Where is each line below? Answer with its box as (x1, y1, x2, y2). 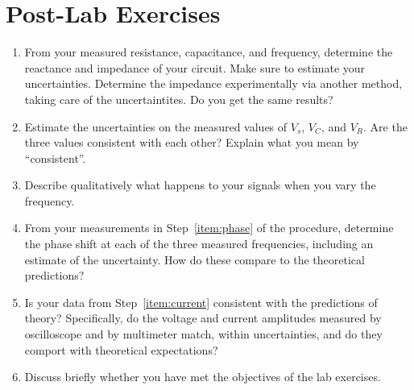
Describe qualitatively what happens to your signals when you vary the (24, 176, 376, 193)
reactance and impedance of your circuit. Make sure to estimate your (24, 59, 366, 76)
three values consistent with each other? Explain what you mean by (24, 134, 359, 151)
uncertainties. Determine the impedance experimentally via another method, (24, 75, 403, 92)
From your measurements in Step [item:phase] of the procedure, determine (24, 219, 394, 236)
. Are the (363, 118, 408, 135)
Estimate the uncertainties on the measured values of (24, 118, 288, 135)
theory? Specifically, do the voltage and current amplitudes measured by (24, 309, 382, 326)
